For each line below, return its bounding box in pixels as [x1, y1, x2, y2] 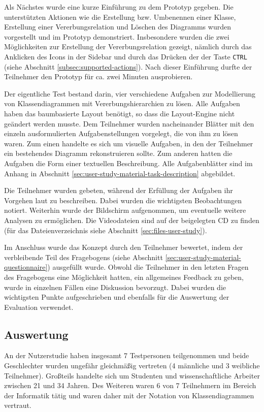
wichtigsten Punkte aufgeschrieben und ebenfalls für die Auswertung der [4, 292, 229, 302]
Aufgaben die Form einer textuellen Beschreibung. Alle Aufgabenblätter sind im [4, 157, 253, 168]
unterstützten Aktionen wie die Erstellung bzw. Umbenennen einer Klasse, [4, 11, 236, 22]
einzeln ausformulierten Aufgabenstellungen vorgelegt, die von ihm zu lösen [4, 128, 238, 139]
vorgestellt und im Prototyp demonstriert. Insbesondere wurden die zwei [4, 31, 229, 42]
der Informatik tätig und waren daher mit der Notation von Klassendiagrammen [4, 390, 254, 400]
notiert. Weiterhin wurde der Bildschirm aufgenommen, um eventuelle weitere [4, 205, 246, 215]
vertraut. [4, 400, 31, 410]
